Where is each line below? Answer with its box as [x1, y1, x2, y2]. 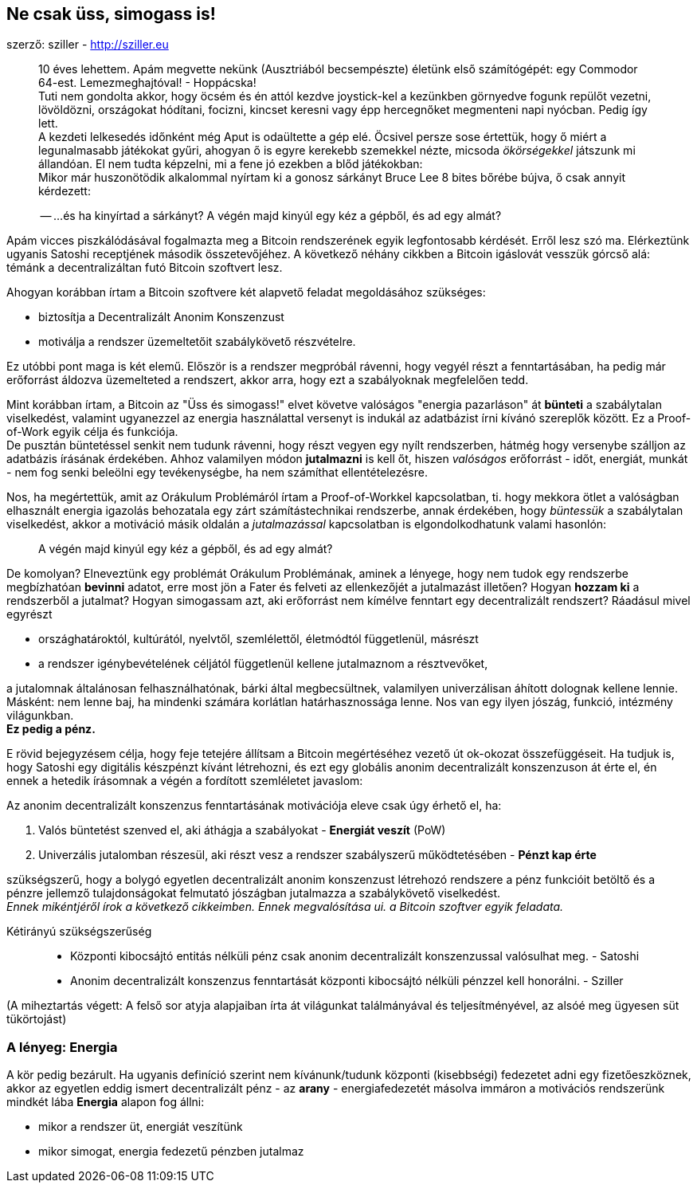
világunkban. [6, 708, 74, 723]
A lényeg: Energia [6, 1038, 118, 1055]
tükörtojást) [6, 1012, 67, 1026]
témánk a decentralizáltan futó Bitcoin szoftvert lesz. [6, 261, 283, 275]
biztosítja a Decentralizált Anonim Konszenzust [38, 310, 284, 324]
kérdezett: [38, 184, 91, 198]
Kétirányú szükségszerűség [6, 924, 152, 939]
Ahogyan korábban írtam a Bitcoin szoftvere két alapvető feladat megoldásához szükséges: [6, 285, 486, 300]
